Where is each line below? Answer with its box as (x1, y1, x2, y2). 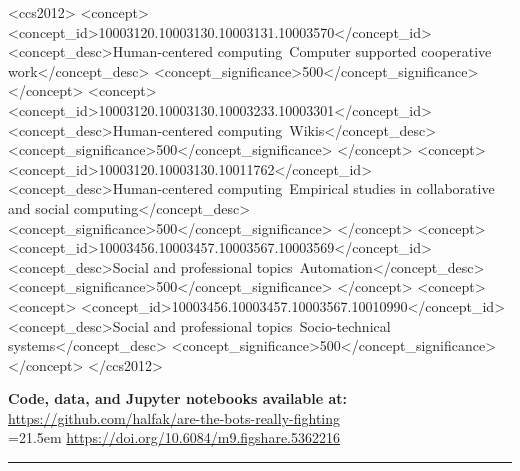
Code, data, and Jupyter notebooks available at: (8, 388, 347, 409)
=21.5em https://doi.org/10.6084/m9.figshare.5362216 (8, 427, 340, 448)
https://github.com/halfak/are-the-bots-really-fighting (8, 407, 341, 428)
